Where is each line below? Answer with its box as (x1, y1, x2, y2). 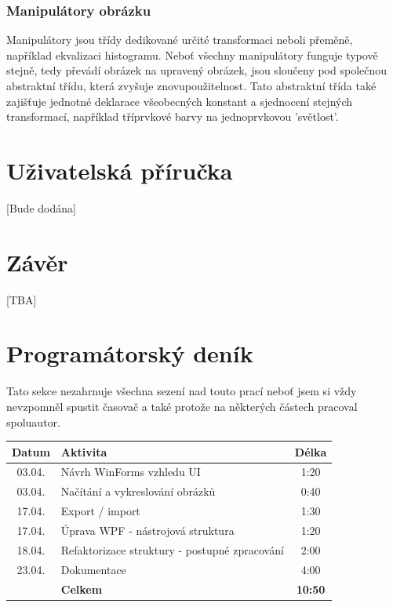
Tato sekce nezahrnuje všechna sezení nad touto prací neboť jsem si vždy (6, 383, 357, 399)
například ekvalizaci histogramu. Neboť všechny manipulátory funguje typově (6, 46, 378, 63)
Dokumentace (60, 561, 126, 577)
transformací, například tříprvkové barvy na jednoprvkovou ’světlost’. (6, 108, 339, 125)
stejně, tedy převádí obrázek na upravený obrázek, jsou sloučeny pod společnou (6, 62, 388, 78)
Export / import (60, 503, 140, 519)
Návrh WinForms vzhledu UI (60, 463, 201, 480)
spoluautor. (6, 413, 60, 430)
